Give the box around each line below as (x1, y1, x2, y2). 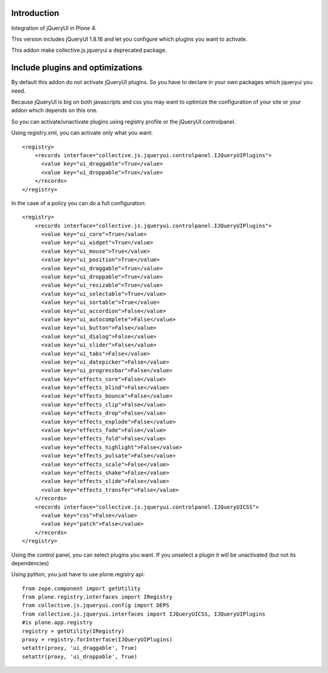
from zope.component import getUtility (22, 585, 141, 592)
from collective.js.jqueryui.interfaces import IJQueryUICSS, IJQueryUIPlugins (22, 610, 265, 618)
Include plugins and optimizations (11, 63, 143, 73)
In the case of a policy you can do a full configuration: (11, 199, 146, 206)
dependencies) (11, 559, 49, 566)
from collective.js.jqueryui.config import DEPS (22, 602, 169, 609)
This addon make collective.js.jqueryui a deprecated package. (11, 46, 167, 54)
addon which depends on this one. (11, 107, 98, 114)
